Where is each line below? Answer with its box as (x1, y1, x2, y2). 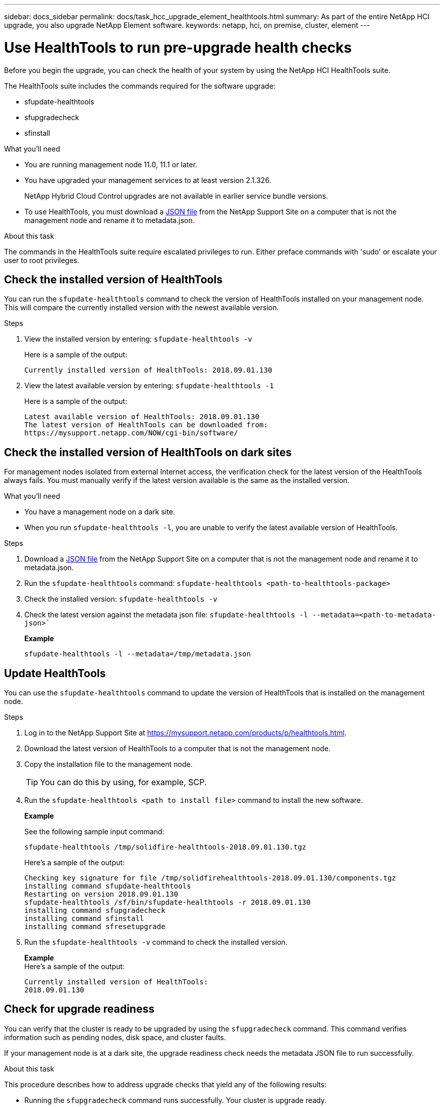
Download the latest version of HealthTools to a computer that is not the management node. (24, 744, 331, 753)
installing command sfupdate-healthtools (24, 882, 191, 891)
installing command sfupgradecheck (24, 906, 166, 915)
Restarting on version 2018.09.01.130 (24, 890, 178, 899)
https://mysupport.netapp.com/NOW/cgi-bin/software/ (24, 429, 238, 437)
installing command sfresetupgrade (24, 922, 166, 931)
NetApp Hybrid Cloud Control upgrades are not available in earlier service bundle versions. (24, 191, 328, 200)
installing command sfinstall (24, 914, 144, 923)
